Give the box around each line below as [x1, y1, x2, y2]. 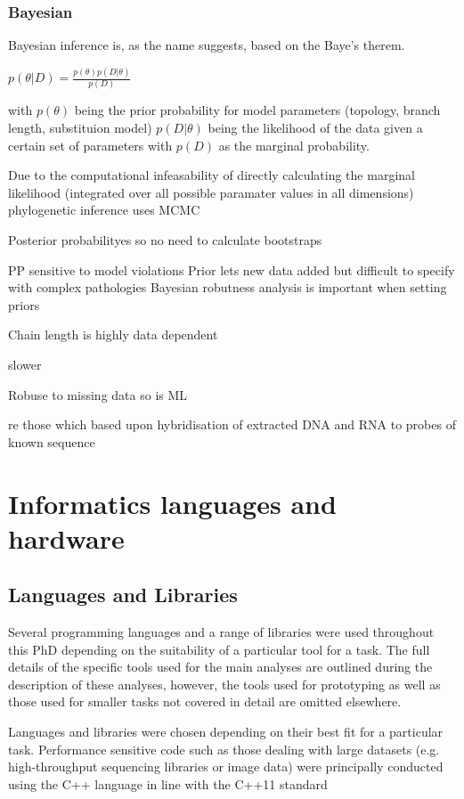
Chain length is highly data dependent [8, 325, 218, 344]
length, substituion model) [8, 118, 152, 137]
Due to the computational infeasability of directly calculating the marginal [8, 166, 415, 184]
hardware [8, 519, 125, 556]
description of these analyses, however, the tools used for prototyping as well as [8, 674, 441, 693]
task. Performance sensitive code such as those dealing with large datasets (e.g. [8, 739, 440, 758]
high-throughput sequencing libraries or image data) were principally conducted [8, 757, 444, 776]
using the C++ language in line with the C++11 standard [8, 774, 328, 793]
